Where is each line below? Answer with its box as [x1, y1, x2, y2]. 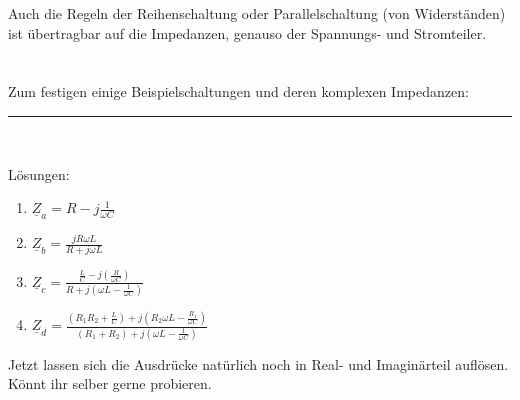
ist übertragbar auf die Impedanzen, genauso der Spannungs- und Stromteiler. [8, 22, 487, 43]
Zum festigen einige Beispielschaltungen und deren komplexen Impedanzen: [8, 81, 469, 102]
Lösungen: [8, 163, 70, 184]
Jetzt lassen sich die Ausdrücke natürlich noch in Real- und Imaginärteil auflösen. [8, 353, 509, 374]
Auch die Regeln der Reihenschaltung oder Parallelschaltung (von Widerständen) [8, 3, 506, 23]
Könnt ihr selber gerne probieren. [8, 373, 212, 394]
